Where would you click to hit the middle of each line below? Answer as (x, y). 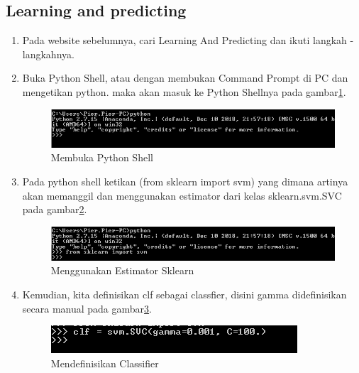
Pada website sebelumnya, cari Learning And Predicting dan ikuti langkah (184, 40)
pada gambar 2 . (55, 209)
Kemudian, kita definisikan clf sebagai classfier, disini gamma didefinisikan (184, 294)
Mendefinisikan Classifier (105, 363)
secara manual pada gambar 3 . (87, 308)
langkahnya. (48, 54)
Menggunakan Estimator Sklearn (122, 270)
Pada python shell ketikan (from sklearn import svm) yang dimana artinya (185, 181)
